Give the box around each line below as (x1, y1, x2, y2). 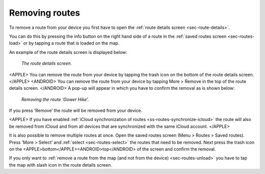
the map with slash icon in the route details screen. (9, 162, 112, 168)
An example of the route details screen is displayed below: (9, 49, 128, 55)
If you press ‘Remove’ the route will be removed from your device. (9, 108, 142, 114)
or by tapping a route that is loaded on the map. (23, 40, 120, 46)
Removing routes (9, 7, 80, 18)
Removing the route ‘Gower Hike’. (21, 96, 89, 102)
